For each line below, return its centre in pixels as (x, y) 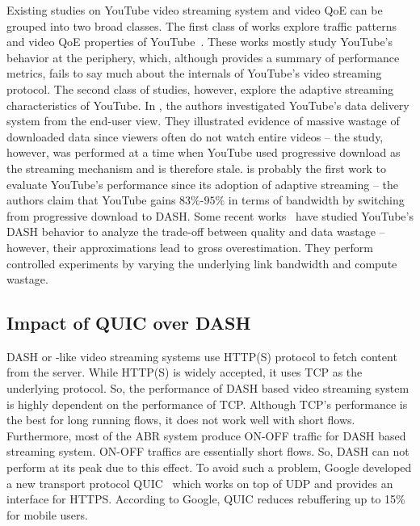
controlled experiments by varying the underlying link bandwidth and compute (202, 263)
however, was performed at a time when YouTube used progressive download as (204, 152)
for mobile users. (47, 514)
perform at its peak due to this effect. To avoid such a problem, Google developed (209, 467)
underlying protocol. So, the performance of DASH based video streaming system (208, 388)
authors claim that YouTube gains (91, 200)
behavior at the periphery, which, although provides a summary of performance (203, 57)
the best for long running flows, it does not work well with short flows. (181, 420)
